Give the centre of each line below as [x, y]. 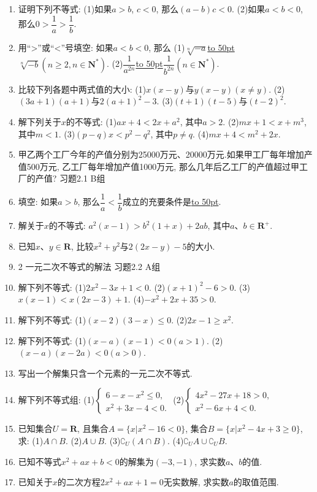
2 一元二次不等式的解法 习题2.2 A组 [89, 267]
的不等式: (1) [91, 122]
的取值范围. [256, 482]
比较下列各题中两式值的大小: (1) [82, 89]
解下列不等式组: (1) [56, 400]
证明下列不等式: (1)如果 [65, 9]
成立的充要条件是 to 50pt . [172, 202]
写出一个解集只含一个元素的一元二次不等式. [105, 373]
